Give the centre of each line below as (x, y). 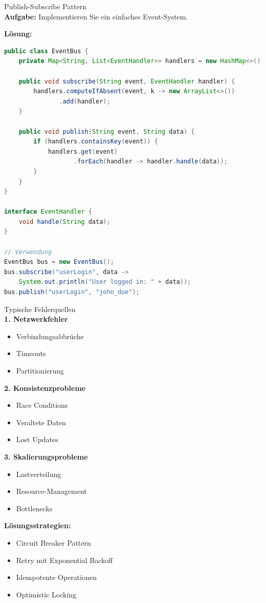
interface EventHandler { (48, 212)
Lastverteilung (39, 474)
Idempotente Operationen (56, 577)
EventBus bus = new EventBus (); (59, 262)
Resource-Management (51, 491)
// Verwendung (28, 252)
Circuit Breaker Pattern (53, 542)
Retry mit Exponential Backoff (64, 560)
